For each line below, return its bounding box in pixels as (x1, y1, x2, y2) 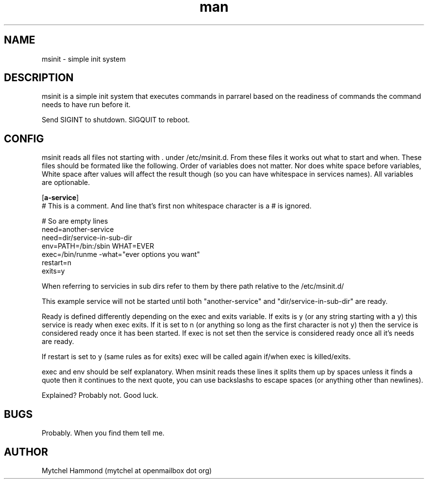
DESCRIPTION (4, 71, 74, 84)
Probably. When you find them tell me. (42, 429, 165, 437)
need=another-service (42, 225, 114, 234)
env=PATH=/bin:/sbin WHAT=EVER (42, 242, 154, 251)
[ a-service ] (42, 193, 79, 202)
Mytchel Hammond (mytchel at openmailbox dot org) (42, 466, 212, 475)
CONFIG (4, 132, 44, 145)
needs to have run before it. (42, 100, 131, 109)
